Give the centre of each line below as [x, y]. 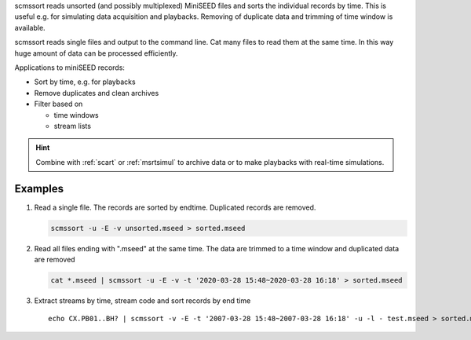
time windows [77, 115]
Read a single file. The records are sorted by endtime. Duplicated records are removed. [175, 207]
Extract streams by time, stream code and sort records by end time [142, 300]
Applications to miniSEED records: [70, 68]
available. [30, 27]
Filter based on [58, 104]
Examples [39, 188]
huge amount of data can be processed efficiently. [96, 53]
